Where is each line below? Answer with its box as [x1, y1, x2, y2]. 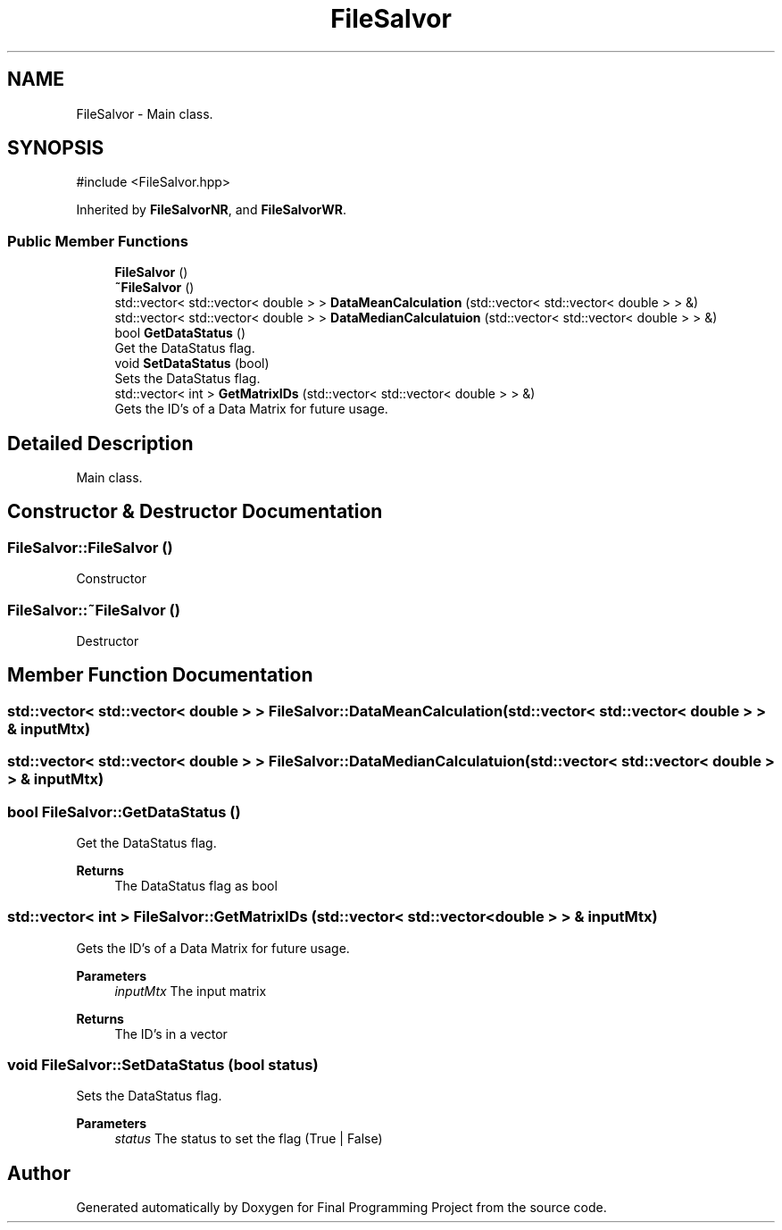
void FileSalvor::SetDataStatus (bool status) [7, 1056, 319, 1075]
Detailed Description [7, 431, 194, 455]
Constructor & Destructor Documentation [7, 500, 383, 523]
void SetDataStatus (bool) [114, 356, 270, 372]
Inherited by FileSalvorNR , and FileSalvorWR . [76, 202, 346, 218]
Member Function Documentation [7, 664, 313, 687]
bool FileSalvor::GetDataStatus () [7, 802, 241, 821]
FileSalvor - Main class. [76, 105, 213, 121]
